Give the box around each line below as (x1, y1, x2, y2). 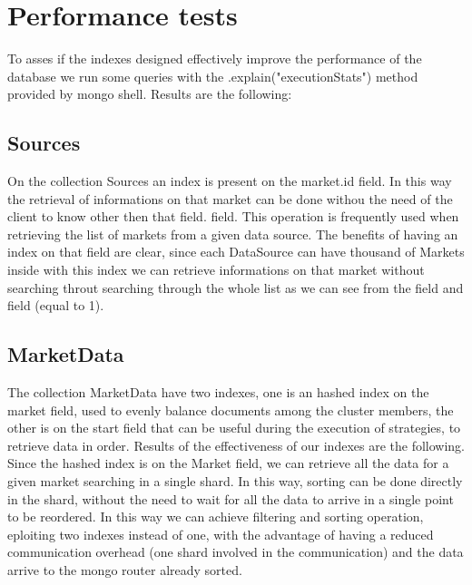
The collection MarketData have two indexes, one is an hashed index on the (7, 383, 429, 402)
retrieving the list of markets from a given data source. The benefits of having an (7, 224, 458, 243)
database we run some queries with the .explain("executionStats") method (7, 66, 418, 85)
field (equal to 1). (7, 296, 104, 315)
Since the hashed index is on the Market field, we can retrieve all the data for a (7, 453, 449, 473)
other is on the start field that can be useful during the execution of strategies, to (7, 418, 461, 437)
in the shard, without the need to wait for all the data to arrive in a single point (7, 489, 454, 508)
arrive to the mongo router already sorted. (7, 561, 242, 579)
